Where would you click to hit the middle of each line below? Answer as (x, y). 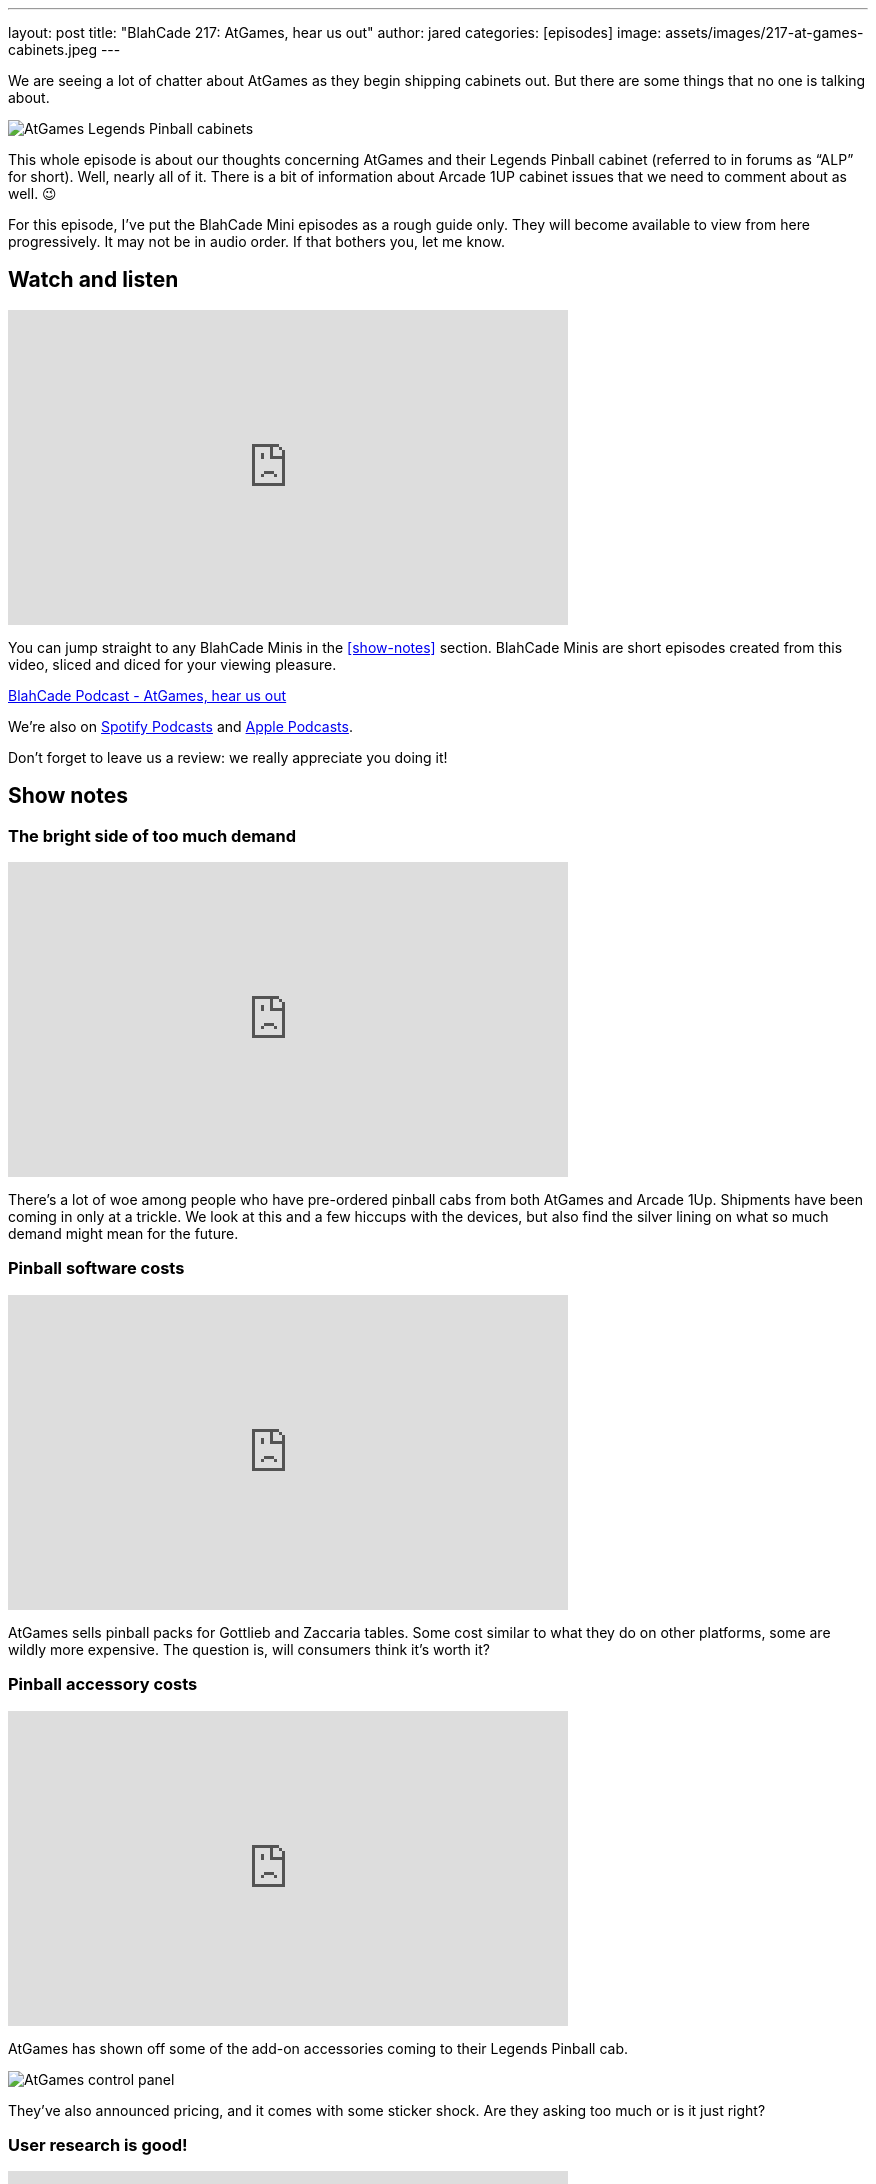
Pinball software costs (96, 1268)
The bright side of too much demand (152, 835)
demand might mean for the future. (123, 1234)
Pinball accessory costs (103, 1684)
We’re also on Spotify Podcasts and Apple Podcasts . (180, 726)
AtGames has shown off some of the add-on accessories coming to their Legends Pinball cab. (318, 2048)
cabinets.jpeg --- (64, 49)
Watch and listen (93, 280)
